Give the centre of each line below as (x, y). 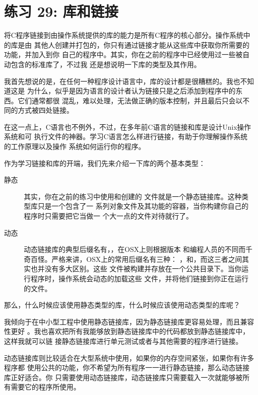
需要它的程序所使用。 (45, 387)
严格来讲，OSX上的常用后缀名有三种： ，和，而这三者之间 (147, 259)
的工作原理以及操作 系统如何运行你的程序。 (75, 146)
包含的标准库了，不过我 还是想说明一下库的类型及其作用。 (106, 64)
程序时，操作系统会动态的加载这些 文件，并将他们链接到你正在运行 (139, 278)
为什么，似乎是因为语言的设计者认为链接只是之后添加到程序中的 (131, 91)
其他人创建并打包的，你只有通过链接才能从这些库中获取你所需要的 (142, 44)
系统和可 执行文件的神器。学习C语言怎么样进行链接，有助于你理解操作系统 (126, 136)
